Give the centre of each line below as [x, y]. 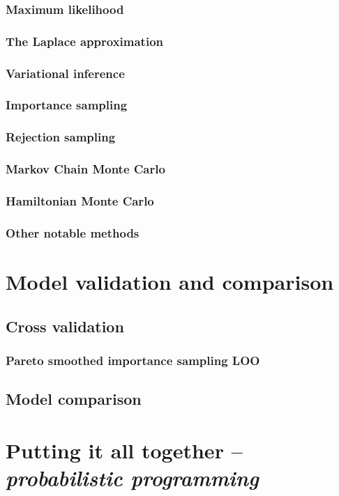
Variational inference [65, 73]
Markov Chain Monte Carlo [85, 169]
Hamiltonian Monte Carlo [80, 200]
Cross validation [65, 326]
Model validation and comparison [170, 281]
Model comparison [74, 399]
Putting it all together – [124, 450]
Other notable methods [73, 232]
